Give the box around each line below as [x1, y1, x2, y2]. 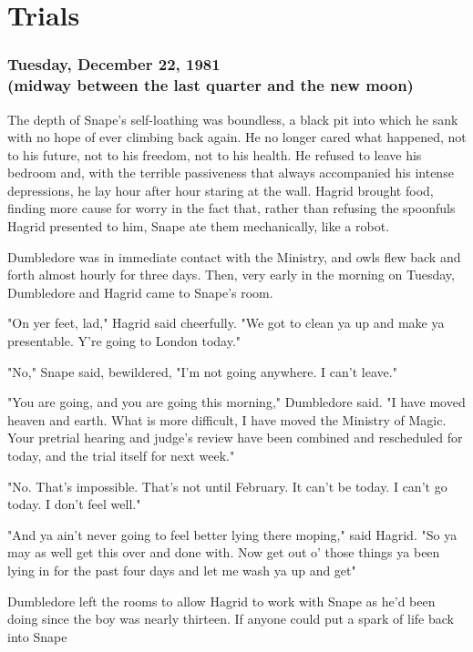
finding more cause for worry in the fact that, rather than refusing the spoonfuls [7, 199, 456, 218]
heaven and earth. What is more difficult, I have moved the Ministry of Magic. [7, 410, 447, 429]
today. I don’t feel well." [7, 494, 141, 514]
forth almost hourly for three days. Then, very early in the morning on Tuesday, [7, 265, 455, 284]
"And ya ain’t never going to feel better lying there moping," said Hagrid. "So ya [7, 525, 458, 544]
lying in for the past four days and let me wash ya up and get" [7, 560, 356, 579]
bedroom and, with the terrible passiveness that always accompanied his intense [7, 163, 454, 182]
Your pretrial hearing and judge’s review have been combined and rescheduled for [7, 428, 463, 447]
